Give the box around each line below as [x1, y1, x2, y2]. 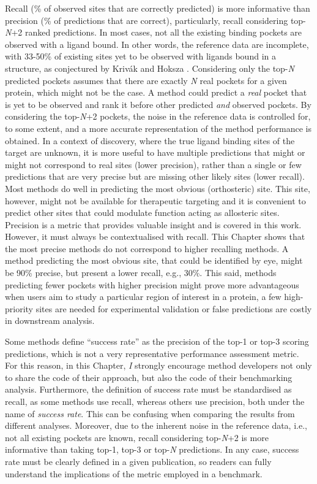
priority [5, 302, 33, 315]
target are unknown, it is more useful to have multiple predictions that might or [5, 146, 305, 159]
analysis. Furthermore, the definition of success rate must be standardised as [5, 383, 292, 396]
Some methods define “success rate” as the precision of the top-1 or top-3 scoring [5, 335, 309, 348]
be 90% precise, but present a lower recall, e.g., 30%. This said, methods [5, 266, 277, 279]
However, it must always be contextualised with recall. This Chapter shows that [5, 230, 305, 243]
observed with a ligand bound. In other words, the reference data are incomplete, [5, 37, 309, 50]
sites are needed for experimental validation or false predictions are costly [35, 302, 312, 315]
